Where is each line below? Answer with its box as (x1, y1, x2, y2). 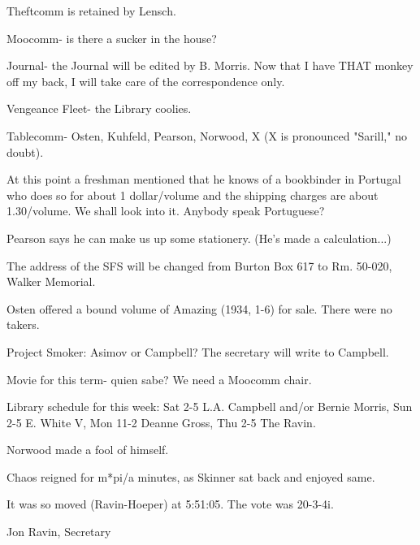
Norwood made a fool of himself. (6, 441, 169, 458)
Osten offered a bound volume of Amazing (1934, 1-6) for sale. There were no (6, 300, 392, 317)
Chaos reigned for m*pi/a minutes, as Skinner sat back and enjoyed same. (6, 468, 375, 485)
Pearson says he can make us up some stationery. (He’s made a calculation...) (6, 229, 392, 246)
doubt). (6, 143, 44, 160)
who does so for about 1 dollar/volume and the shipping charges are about (6, 186, 379, 203)
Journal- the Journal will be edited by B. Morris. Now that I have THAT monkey (6, 57, 414, 74)
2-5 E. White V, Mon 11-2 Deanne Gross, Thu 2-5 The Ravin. (6, 413, 316, 430)
